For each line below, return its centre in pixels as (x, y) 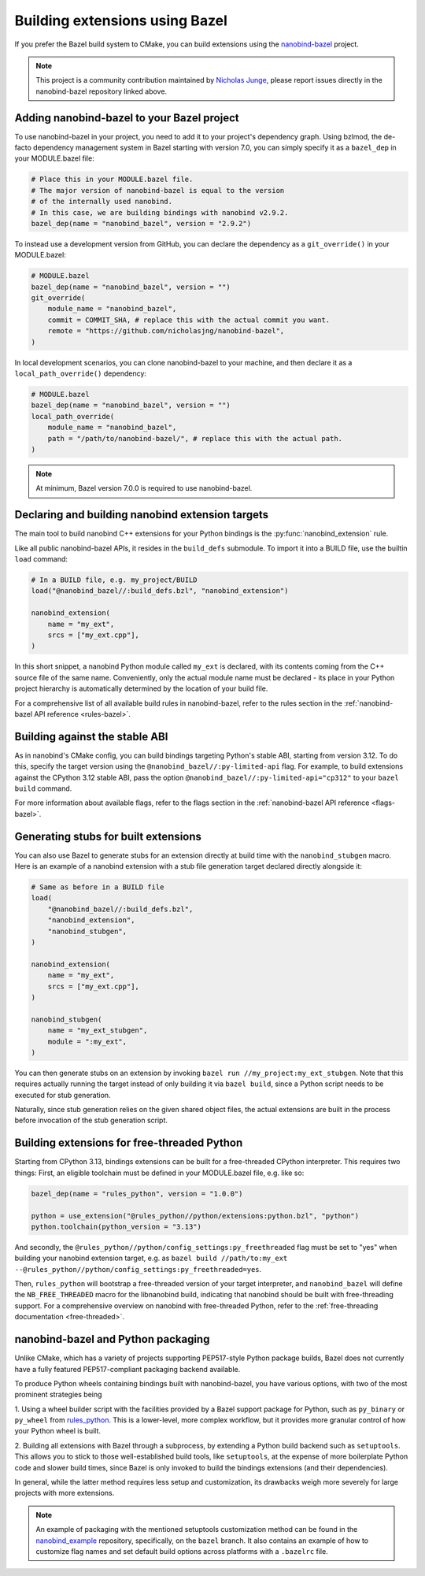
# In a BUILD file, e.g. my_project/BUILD (114, 580)
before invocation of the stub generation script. (91, 1120)
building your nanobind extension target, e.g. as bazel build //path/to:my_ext (151, 1258)
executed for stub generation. (63, 1095)
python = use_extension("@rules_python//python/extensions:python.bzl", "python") (195, 1216)
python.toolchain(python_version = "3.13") (116, 1226)
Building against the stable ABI (91, 736)
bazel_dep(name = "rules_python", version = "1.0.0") (137, 1194)
